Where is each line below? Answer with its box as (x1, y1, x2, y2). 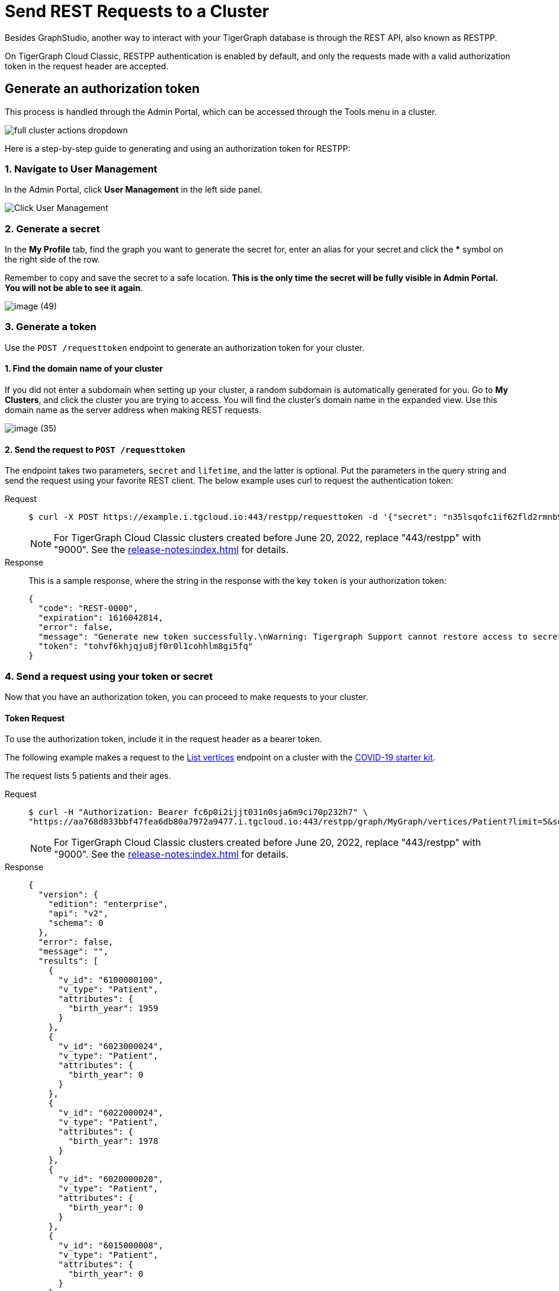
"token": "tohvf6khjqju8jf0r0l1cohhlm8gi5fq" (38, 641, 253, 651)
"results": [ (38, 956, 99, 966)
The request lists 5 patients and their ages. (5, 771, 171, 781)
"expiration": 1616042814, (38, 613, 163, 623)
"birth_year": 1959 (68, 1004, 159, 1014)
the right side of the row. (5, 254, 100, 265)
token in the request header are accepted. (5, 60, 169, 71)
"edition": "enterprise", (48, 899, 169, 909)
